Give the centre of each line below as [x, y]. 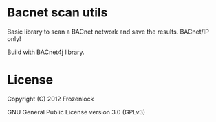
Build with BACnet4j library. [46, 52]
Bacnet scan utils [57, 13]
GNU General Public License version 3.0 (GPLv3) [76, 112]
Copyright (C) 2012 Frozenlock [51, 99]
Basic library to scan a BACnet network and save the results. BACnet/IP [108, 32]
